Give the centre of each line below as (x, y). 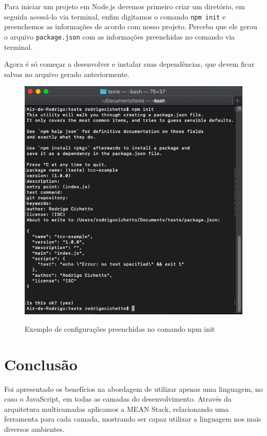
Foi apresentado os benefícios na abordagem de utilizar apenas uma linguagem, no (133, 388)
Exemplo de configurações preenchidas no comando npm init (120, 328)
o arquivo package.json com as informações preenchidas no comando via (120, 36)
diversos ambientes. (34, 429)
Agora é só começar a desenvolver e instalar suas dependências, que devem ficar (129, 64)
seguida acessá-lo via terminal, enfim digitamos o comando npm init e (115, 16)
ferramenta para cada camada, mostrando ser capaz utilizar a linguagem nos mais (133, 419)
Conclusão (41, 364)
